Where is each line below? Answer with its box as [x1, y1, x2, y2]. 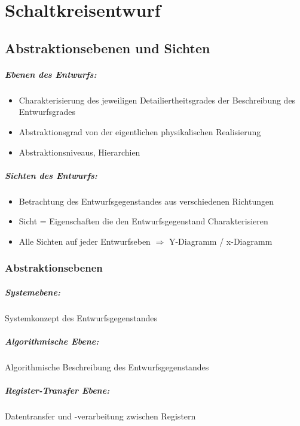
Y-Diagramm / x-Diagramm [169, 235, 273, 247]
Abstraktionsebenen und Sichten [5, 38, 210, 57]
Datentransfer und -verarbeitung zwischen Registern [5, 410, 196, 422]
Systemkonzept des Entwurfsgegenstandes [5, 311, 157, 324]
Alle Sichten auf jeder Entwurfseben [19, 235, 151, 247]
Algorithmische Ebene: [5, 335, 99, 348]
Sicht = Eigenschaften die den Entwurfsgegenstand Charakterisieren [19, 215, 268, 227]
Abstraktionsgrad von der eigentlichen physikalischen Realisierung [19, 125, 261, 138]
